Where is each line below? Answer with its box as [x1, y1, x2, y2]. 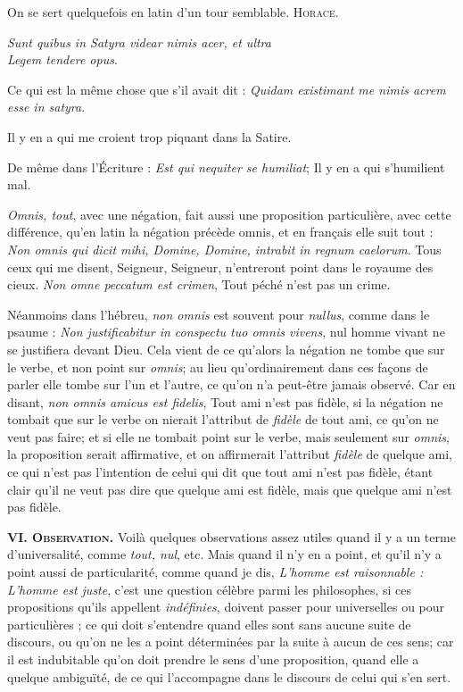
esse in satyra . [7, 97, 86, 116]
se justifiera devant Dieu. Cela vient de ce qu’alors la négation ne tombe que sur [7, 339, 445, 358]
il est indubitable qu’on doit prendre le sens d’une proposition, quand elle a [7, 650, 419, 668]
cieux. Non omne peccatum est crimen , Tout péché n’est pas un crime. [7, 275, 391, 294]
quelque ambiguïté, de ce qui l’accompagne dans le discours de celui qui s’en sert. [7, 667, 451, 686]
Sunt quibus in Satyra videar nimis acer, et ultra [7, 32, 271, 51]
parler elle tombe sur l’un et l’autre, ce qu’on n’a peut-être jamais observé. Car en [7, 375, 456, 394]
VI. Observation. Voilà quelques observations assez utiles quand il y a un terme [7, 527, 456, 546]
